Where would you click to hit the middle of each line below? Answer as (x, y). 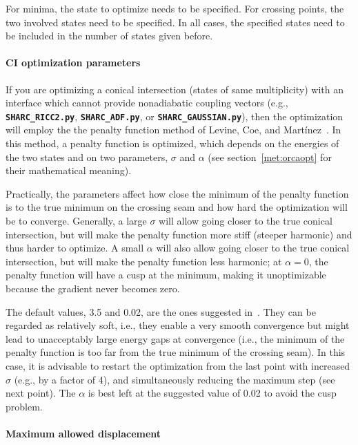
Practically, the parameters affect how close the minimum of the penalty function (177, 193)
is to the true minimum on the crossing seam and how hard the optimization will (177, 207)
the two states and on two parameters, (87, 157)
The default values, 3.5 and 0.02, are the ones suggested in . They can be (161, 311)
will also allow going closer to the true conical (253, 248)
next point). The (41, 393)
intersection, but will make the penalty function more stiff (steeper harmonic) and (179, 234)
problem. (24, 406)
